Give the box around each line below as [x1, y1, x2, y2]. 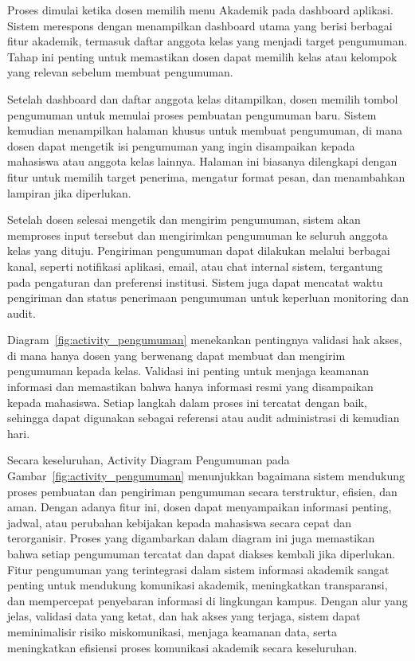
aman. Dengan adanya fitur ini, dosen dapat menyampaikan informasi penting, [7, 499, 392, 515]
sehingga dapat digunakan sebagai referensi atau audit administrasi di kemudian [7, 409, 400, 426]
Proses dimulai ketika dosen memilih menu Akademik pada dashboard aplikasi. [7, 2, 393, 18]
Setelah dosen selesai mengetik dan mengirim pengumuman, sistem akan [7, 211, 361, 228]
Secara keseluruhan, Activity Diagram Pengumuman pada [7, 452, 290, 468]
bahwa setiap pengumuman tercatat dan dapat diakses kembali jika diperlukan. [7, 546, 396, 561]
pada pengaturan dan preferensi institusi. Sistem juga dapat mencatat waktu [7, 273, 383, 290]
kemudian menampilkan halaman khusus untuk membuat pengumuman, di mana [7, 122, 403, 139]
